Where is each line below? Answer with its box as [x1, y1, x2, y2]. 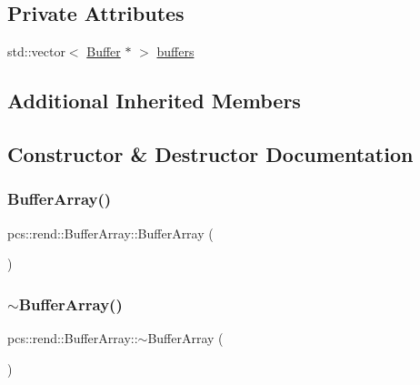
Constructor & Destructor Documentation [7, 139, 414, 167]
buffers [156, 42, 195, 61]
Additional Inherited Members [7, 86, 301, 115]
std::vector [7, 42, 65, 61]
